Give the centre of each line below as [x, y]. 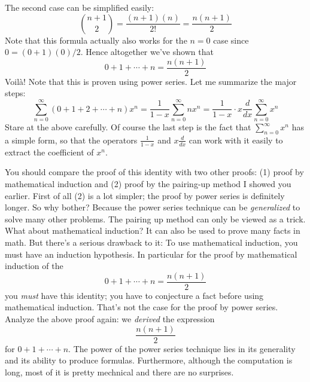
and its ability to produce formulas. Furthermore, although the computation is [149, 360]
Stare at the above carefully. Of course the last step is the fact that [128, 127]
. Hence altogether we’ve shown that [147, 52]
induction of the [34, 266]
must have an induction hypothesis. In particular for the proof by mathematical [151, 254]
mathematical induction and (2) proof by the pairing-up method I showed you [148, 183]
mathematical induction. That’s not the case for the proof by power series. [142, 307]
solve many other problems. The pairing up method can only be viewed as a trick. [155, 218]
